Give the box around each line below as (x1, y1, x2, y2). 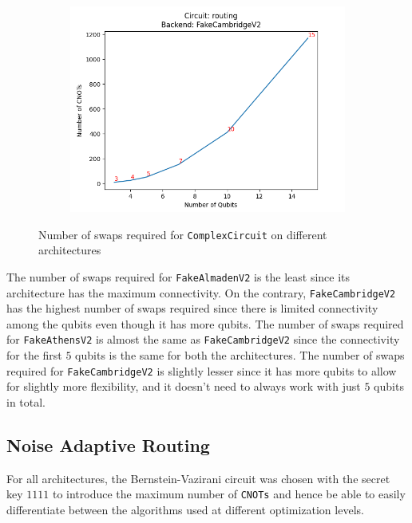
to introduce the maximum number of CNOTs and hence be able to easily (52, 486, 406, 502)
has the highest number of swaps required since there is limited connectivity (6, 300, 378, 317)
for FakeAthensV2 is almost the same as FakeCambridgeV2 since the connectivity (6, 331, 400, 348)
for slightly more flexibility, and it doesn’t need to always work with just (6, 378, 361, 395)
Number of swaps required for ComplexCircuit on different (38, 226, 327, 242)
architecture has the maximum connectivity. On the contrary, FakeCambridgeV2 (6, 284, 396, 301)
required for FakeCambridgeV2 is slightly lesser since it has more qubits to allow (6, 362, 397, 379)
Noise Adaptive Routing (6, 432, 210, 457)
